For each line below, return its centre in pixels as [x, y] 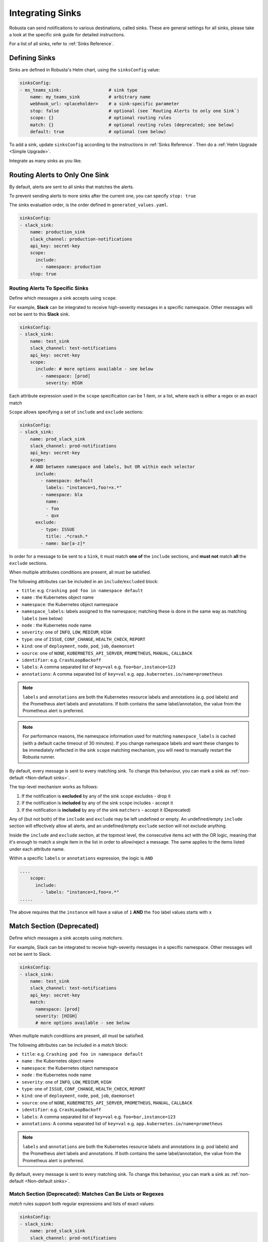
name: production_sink [58, 232]
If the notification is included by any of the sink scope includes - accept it [97, 803]
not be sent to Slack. [30, 954]
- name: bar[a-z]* [63, 543]
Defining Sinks [32, 58]
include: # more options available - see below [94, 369]
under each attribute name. [37, 849]
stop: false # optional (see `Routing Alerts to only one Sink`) [135, 111]
